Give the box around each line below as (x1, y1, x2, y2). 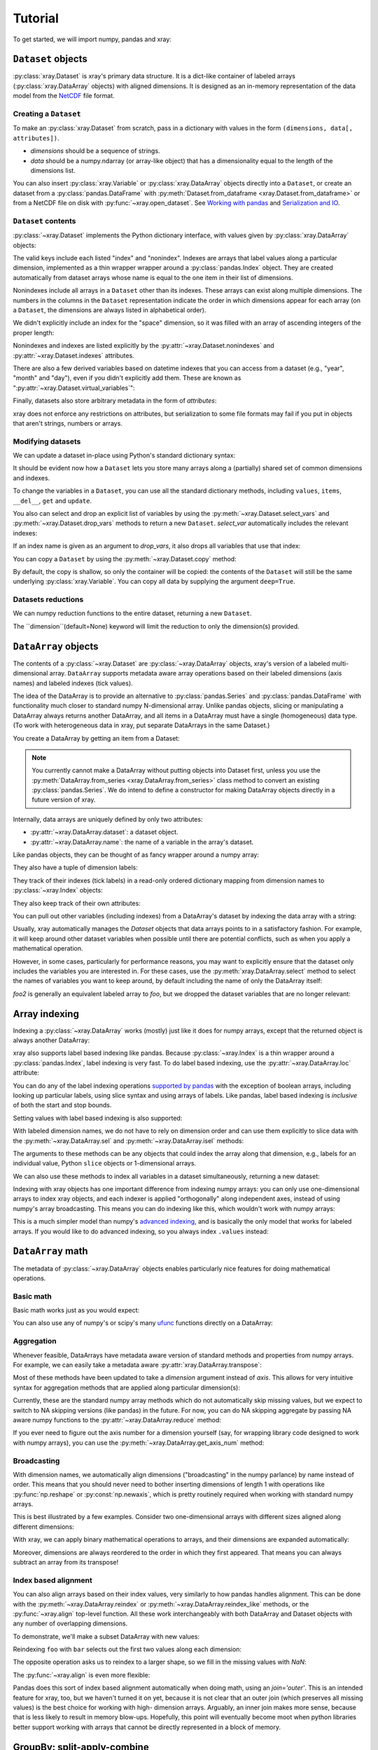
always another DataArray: (13, 1036, 90, 1044)
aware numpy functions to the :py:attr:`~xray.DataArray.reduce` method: (13, 1415, 222, 1424)
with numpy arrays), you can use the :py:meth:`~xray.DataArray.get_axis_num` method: (13, 1438, 265, 1447)
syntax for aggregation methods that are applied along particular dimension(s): (13, 1383, 241, 1392)
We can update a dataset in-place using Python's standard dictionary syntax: (13, 451, 236, 460)
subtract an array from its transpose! (13, 1558, 119, 1566)
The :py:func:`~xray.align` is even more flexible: (13, 1670, 150, 1679)
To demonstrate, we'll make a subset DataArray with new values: (13, 1632, 199, 1641)
